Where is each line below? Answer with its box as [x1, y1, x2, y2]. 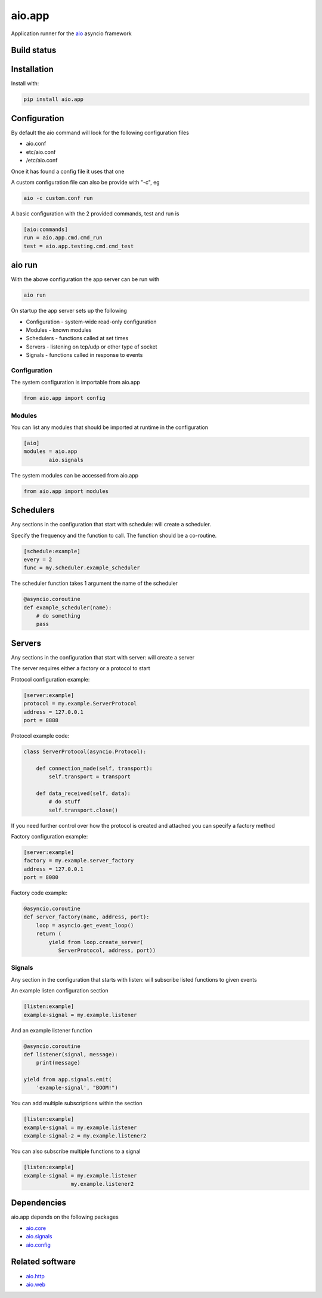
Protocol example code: [11, 732, 70, 739]
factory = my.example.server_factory [23, 857, 134, 864]
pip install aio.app [23, 96, 83, 103]
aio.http [26, 1272, 45, 1279]
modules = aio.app [23, 448, 78, 455]
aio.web [26, 1281, 46, 1288]
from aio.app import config [23, 394, 106, 402]
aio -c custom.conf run [23, 195, 94, 201]
